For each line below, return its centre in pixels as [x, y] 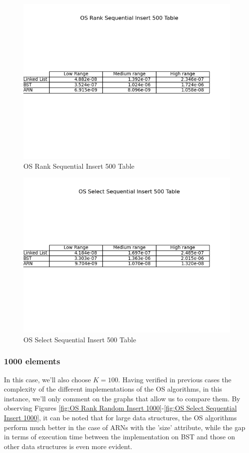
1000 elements [32, 361]
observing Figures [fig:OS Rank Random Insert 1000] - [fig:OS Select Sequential [120, 408]
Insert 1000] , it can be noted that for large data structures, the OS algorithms [120, 417]
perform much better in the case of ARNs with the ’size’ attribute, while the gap [125, 427]
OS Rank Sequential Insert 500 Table [79, 166]
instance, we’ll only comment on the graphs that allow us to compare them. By [122, 398]
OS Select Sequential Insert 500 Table [80, 339]
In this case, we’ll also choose [48, 379]
